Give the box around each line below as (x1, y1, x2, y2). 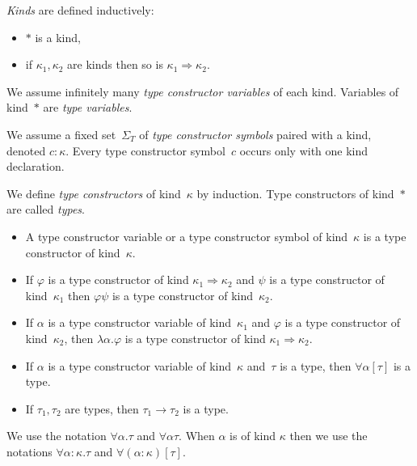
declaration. (6, 158, 65, 175)
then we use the (289, 427, 368, 444)
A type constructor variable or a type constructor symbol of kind (25, 227, 348, 244)
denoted (6, 142, 46, 159)
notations (6, 443, 53, 460)
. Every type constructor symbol (65, 142, 225, 159)
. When (179, 427, 215, 444)
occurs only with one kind (239, 142, 369, 159)
